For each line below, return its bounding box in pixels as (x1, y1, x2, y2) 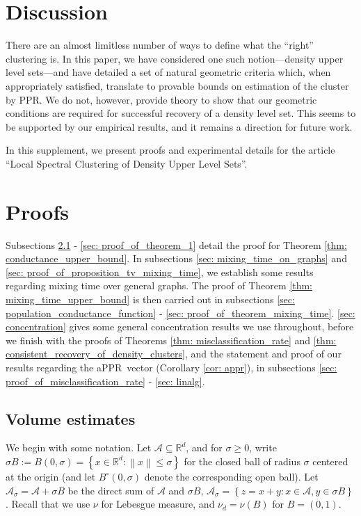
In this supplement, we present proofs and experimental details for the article (6, 143, 335, 157)
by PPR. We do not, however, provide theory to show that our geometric (6, 92, 317, 106)
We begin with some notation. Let (6, 440, 152, 455)
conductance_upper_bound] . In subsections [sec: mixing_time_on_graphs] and (6, 251, 347, 266)
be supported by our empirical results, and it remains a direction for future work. (6, 119, 353, 134)
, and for (186, 440, 223, 455)
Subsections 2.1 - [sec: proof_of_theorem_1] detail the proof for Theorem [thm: (6, 237, 347, 252)
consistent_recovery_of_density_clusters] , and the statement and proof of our (6, 346, 342, 361)
